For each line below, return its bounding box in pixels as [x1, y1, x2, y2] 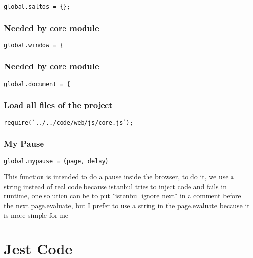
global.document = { [4, 80, 71, 87]
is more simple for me [4, 210, 69, 220]
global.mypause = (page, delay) [4, 157, 109, 165]
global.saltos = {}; [4, 3, 71, 10]
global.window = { [4, 42, 63, 49]
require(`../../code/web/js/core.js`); [4, 119, 133, 126]
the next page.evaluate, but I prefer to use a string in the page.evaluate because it [4, 200, 250, 210]
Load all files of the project [4, 99, 113, 111]
